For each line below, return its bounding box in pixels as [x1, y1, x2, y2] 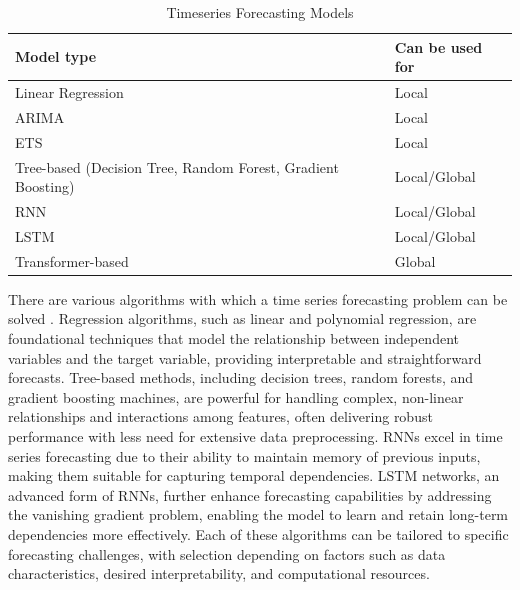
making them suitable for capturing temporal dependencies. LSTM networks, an [8, 465, 500, 486]
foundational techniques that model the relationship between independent [8, 327, 459, 348]
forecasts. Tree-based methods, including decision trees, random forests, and [8, 367, 474, 388]
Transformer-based [15, 250, 129, 271]
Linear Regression [15, 82, 124, 103]
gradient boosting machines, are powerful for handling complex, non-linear [8, 386, 464, 407]
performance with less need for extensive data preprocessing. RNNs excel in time [8, 425, 503, 446]
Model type [15, 46, 97, 67]
